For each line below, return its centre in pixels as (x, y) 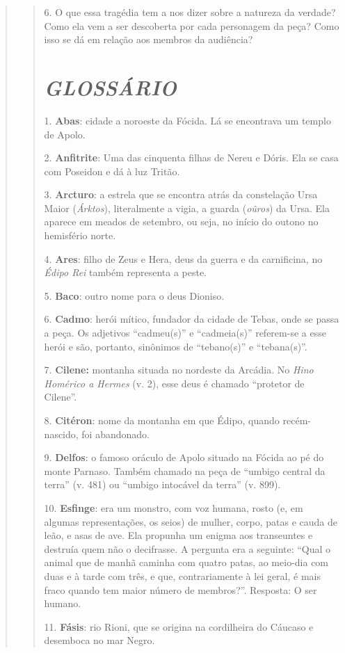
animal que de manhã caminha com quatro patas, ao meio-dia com (186, 562)
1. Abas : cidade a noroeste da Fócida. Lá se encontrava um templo (187, 120)
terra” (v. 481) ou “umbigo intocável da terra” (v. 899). (162, 484)
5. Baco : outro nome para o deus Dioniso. (134, 295)
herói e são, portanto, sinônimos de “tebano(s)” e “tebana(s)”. (176, 346)
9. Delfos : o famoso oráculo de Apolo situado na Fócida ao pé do (184, 457)
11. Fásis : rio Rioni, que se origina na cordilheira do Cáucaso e (179, 626)
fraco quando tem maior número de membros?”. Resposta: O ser (180, 589)
